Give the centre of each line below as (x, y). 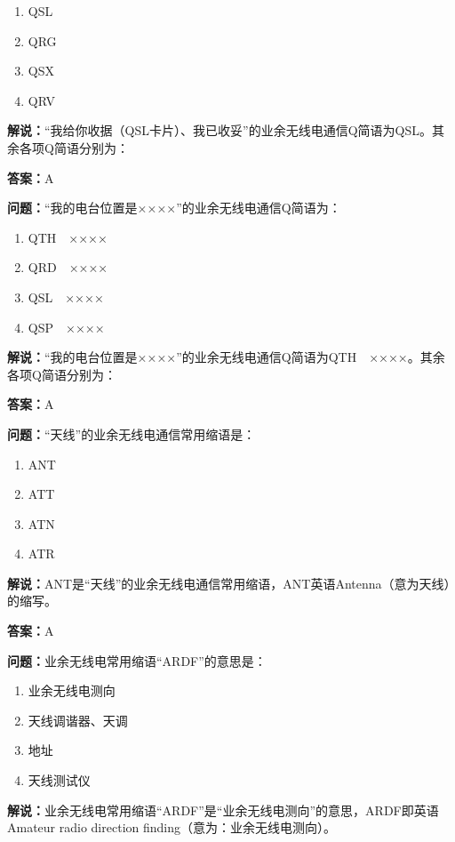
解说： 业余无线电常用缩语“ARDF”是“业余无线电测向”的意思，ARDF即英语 (223, 810)
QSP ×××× (66, 327)
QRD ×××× (68, 267)
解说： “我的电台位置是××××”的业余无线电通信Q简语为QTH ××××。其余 (226, 357)
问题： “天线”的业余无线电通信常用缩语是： (132, 433)
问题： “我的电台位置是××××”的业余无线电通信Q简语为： (174, 208)
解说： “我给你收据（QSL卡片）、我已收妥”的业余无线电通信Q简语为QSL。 (220, 130)
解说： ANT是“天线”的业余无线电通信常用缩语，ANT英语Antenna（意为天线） (229, 583)
